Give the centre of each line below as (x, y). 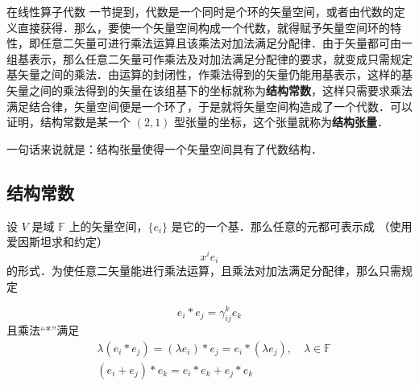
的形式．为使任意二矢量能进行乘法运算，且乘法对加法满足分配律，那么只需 (204, 271)
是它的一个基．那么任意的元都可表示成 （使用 (292, 226)
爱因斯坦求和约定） (57, 242)
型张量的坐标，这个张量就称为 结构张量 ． (282, 122)
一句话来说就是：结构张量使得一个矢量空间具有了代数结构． (164, 148)
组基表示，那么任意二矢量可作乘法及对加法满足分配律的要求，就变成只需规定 (209, 58)
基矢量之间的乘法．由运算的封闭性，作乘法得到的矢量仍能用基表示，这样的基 (209, 74)
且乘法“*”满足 (43, 330)
